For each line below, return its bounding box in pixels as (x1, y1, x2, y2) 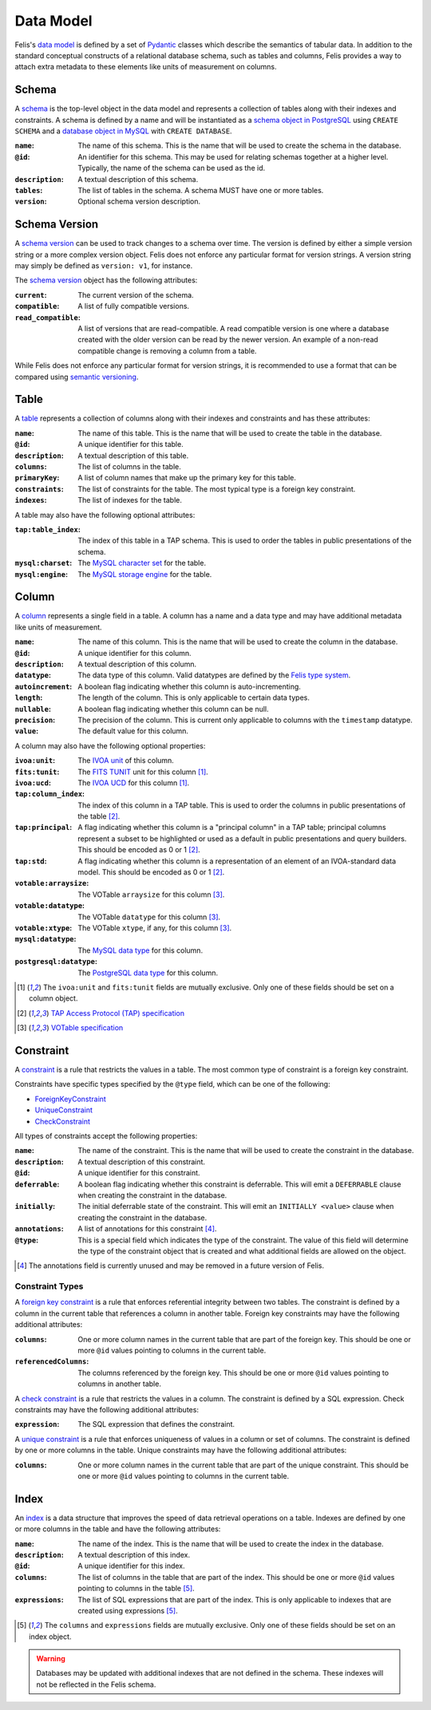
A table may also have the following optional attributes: (14, 510, 196, 519)
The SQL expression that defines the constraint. (77, 1420, 235, 1429)
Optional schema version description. (77, 196, 201, 207)
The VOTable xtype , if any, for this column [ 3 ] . (77, 923, 232, 933)
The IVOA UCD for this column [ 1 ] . (77, 778, 190, 788)
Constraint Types (14, 1281, 84, 1292)
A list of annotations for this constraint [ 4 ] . (77, 1224, 217, 1234)
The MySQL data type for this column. (77, 946, 204, 955)
